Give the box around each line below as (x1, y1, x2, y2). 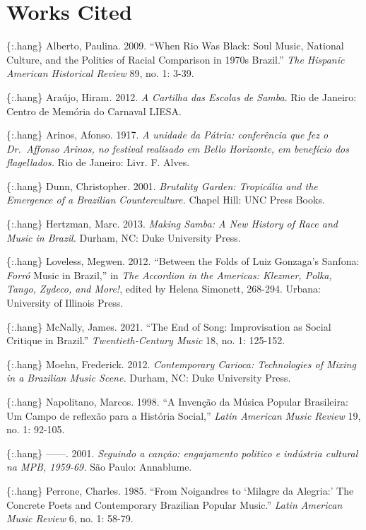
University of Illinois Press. (6, 295, 124, 310)
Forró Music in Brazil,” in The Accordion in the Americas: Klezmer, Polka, (6, 267, 332, 282)
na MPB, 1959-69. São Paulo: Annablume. (6, 459, 192, 474)
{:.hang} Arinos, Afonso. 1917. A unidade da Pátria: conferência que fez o (6, 127, 329, 142)
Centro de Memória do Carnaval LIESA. (6, 103, 182, 118)
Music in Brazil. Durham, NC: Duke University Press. (6, 230, 241, 245)
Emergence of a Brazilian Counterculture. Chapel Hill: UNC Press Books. (6, 192, 325, 207)
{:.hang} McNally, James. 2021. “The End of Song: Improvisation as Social (6, 319, 331, 334)
